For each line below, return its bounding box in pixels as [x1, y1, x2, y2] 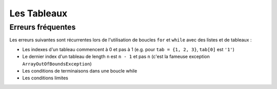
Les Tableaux [9, 8, 68, 19]
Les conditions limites [22, 75, 69, 81]
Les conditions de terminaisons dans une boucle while [22, 68, 137, 74]
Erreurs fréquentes [9, 23, 76, 32]
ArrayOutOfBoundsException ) [22, 60, 92, 66]
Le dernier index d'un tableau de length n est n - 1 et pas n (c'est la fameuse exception [22, 54, 210, 60]
